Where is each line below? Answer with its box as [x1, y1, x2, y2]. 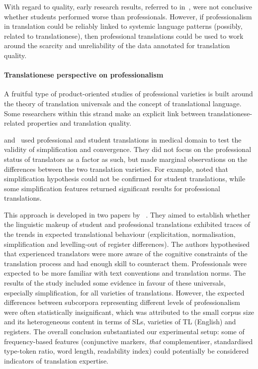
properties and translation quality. [27, 118, 131, 128]
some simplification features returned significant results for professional [4, 183, 220, 193]
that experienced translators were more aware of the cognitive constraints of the [4, 248, 248, 259]
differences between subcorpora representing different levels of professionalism [4, 297, 240, 307]
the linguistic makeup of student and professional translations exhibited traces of [4, 219, 250, 229]
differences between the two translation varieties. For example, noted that [4, 163, 228, 174]
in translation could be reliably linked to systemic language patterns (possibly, [4, 21, 243, 31]
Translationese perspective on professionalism [4, 70, 164, 80]
